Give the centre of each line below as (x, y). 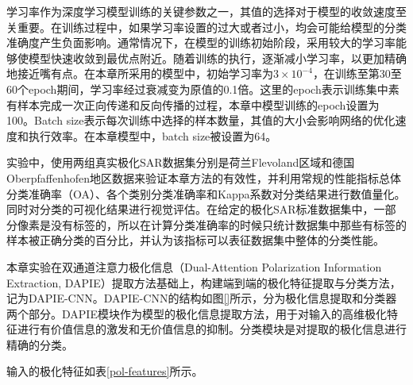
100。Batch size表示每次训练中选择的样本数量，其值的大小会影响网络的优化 (201, 120)
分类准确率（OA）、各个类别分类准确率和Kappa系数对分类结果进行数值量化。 (206, 193)
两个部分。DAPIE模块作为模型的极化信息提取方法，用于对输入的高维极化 (197, 313)
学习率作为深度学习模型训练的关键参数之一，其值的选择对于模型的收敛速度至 (206, 11)
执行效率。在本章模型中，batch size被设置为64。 (152, 135)
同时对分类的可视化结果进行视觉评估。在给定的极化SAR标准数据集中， (190, 209)
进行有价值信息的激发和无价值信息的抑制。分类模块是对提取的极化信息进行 (212, 329)
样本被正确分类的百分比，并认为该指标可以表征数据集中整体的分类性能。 (195, 240)
